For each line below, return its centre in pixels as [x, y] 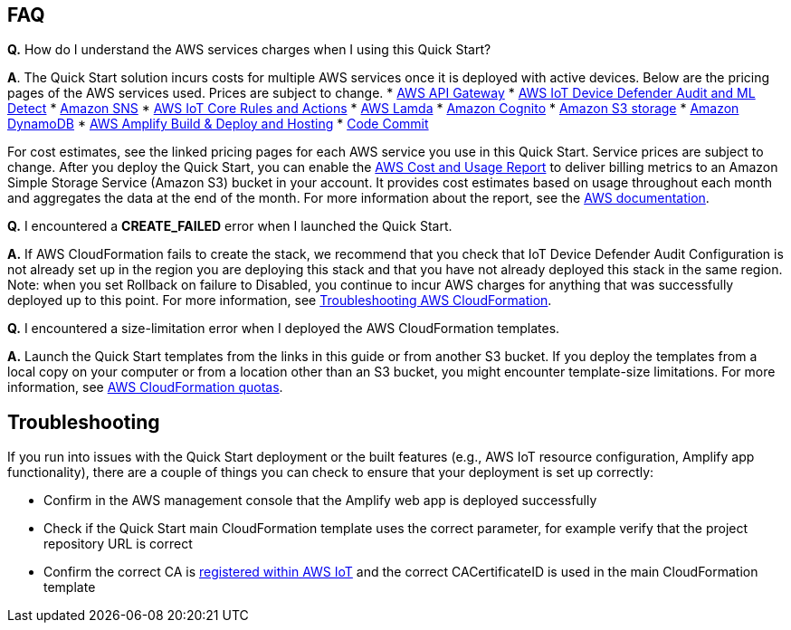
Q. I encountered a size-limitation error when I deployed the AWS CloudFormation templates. [284, 329]
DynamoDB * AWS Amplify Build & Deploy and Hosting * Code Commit [218, 124]
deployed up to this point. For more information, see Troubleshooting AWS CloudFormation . [280, 301]
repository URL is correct [118, 544]
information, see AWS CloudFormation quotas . [145, 387]
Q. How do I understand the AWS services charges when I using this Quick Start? [249, 50]
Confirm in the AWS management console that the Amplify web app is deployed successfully [320, 501]
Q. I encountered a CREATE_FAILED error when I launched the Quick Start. [230, 226]
